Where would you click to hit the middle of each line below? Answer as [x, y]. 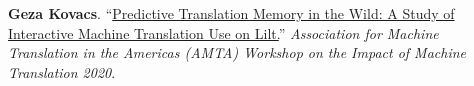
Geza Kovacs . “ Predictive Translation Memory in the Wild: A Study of [231, 13]
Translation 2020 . [62, 71]
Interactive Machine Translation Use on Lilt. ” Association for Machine [223, 32]
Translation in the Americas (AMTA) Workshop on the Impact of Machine [237, 52]
